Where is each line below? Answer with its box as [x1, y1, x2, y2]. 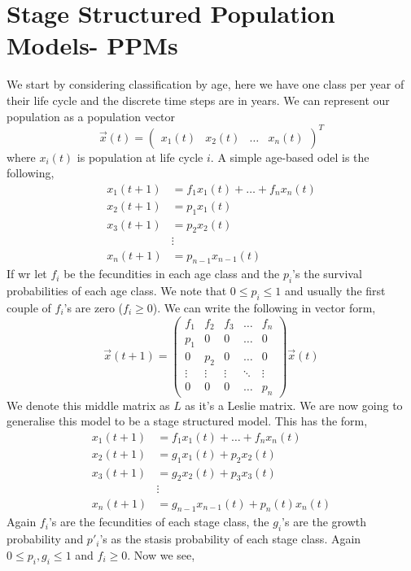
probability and [7, 530, 84, 547]
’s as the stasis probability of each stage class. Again [99, 530, 361, 547]
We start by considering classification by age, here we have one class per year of [7, 76, 404, 93]
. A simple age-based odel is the [210, 148, 369, 165]
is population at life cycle [77, 148, 203, 165]
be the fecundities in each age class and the [63, 265, 280, 282]
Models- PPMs [7, 28, 178, 62]
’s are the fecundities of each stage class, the [48, 513, 269, 530]
